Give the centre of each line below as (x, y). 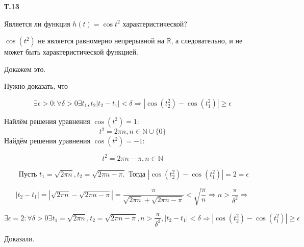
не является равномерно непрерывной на (101, 41)
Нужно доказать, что (36, 86)
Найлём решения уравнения (47, 121)
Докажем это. (25, 69)
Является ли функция (37, 23)
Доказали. (19, 238)
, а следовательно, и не (207, 41)
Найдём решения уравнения (47, 141)
